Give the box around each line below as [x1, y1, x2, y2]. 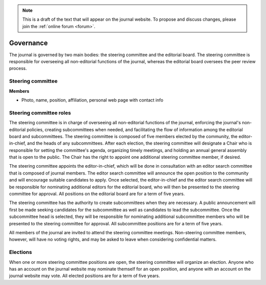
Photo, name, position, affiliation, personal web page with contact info [21, 97, 164, 103]
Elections [9, 249, 32, 256]
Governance [9, 38, 48, 47]
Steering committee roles [9, 109, 71, 116]
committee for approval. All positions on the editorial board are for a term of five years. [9, 191, 185, 197]
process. [9, 66, 27, 71]
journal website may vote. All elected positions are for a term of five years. [9, 273, 160, 279]
